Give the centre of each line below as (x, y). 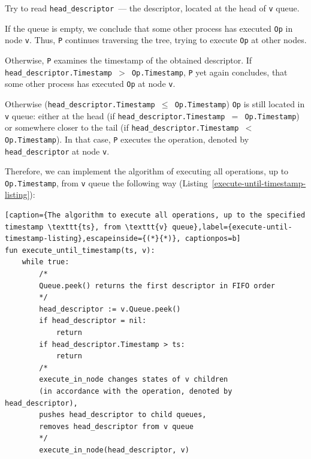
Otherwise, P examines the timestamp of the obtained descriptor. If (129, 60)
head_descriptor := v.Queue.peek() (110, 309)
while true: (46, 262)
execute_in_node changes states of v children (134, 380)
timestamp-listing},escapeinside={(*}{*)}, (93, 239)
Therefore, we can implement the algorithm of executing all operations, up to (147, 171)
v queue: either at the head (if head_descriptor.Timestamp (115, 115)
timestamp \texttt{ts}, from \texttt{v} (87, 227)
